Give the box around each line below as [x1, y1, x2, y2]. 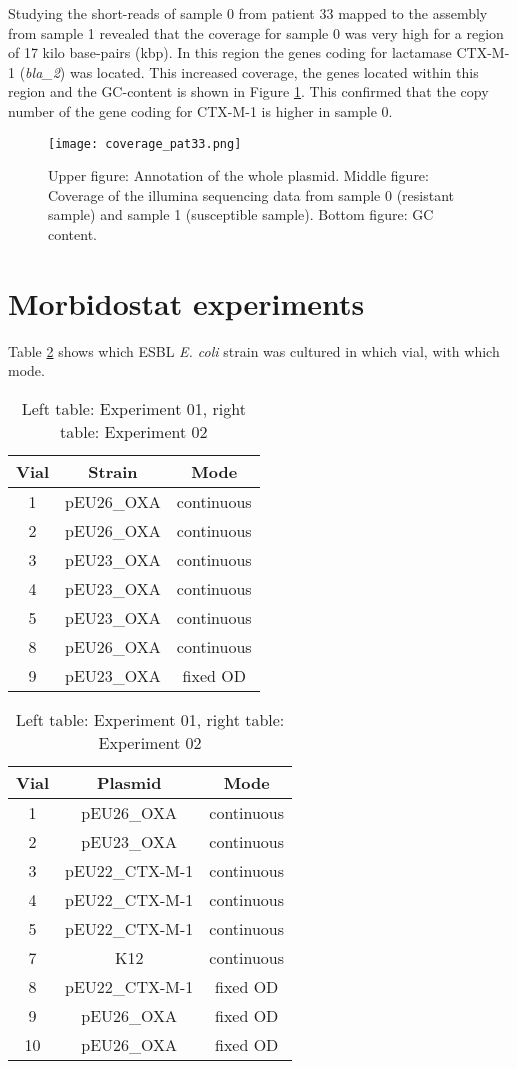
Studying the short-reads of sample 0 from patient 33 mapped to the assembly [8, 3, 488, 23]
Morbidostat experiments [8, 282, 365, 323]
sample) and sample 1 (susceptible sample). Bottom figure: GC [48, 204, 434, 225]
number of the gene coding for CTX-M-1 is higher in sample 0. [8, 100, 393, 121]
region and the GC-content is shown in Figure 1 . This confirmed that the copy [8, 81, 489, 102]
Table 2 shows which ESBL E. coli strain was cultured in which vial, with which [8, 340, 500, 361]
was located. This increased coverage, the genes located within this [69, 61, 479, 82]
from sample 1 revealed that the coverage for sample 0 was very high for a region [8, 22, 504, 43]
